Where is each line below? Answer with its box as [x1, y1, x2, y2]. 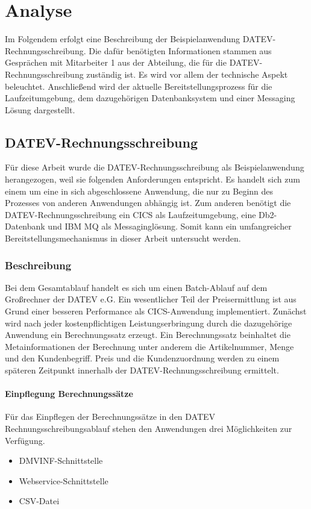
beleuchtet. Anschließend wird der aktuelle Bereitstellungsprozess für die [5, 80, 272, 92]
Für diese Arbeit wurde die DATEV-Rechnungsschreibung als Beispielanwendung [5, 161, 304, 173]
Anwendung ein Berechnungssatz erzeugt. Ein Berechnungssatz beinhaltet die [5, 328, 291, 341]
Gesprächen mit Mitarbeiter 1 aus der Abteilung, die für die [5, 56, 227, 69]
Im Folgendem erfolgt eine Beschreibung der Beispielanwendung [5, 33, 240, 45]
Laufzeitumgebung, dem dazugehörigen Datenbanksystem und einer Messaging [5, 92, 295, 104]
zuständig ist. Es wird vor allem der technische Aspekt [86, 67, 288, 80]
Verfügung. [5, 434, 45, 446]
